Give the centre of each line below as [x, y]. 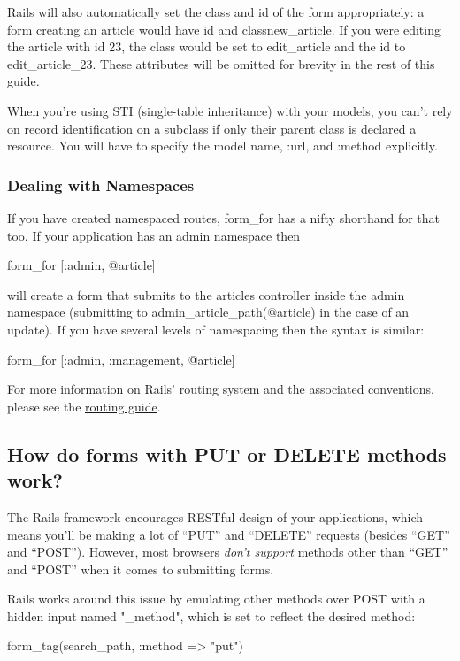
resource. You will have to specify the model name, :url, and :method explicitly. [222, 146]
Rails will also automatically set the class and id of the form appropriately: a [216, 12]
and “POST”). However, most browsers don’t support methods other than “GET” [228, 552]
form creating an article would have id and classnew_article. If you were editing [224, 29]
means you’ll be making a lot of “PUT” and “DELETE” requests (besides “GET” [229, 534]
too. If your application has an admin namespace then [154, 235]
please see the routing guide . [84, 406]
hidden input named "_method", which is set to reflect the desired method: [211, 615]
